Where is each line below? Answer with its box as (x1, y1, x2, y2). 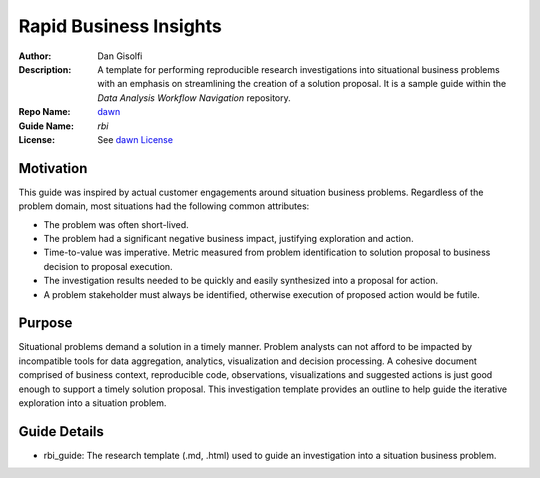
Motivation (18, 160, 88, 177)
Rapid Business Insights (18, 15, 222, 37)
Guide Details (18, 423, 105, 440)
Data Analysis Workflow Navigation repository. (97, 91, 292, 104)
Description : (18, 63, 72, 75)
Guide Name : (18, 120, 75, 132)
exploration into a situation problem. (18, 397, 167, 409)
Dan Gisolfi (97, 50, 143, 62)
